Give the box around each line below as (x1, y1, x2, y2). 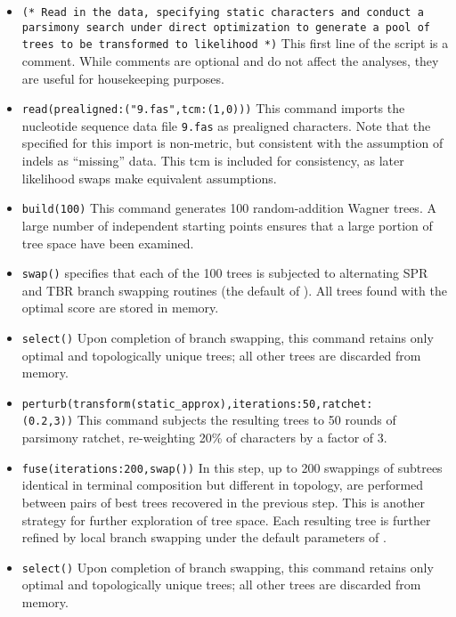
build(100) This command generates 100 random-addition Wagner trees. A (21, 199, 436, 217)
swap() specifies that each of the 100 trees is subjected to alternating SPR (21, 264, 428, 282)
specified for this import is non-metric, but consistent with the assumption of (21, 134, 444, 152)
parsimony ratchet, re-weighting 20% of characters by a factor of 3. (21, 428, 387, 447)
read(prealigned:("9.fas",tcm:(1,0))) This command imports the (21, 99, 405, 118)
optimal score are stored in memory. (21, 298, 219, 317)
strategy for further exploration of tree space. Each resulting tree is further (21, 510, 431, 529)
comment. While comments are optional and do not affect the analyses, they (21, 51, 439, 69)
